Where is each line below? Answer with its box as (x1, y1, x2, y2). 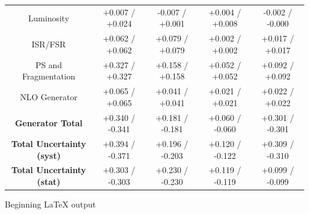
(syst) (36, 149, 61, 161)
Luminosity (28, 11, 70, 24)
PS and (35, 58, 62, 71)
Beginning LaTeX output (5, 198, 96, 210)
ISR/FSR (31, 37, 66, 50)
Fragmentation (22, 70, 75, 82)
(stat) (37, 175, 61, 187)
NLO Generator (20, 90, 78, 103)
